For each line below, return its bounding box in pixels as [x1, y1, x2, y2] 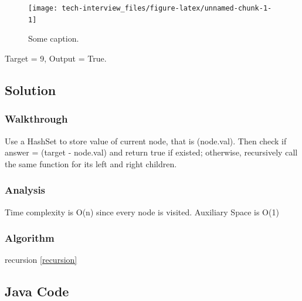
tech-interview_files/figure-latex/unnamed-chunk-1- [62, 4, 272, 12]
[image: [28, 4, 58, 12]
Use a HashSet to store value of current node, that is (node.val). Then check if [5, 134, 287, 147]
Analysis [5, 182, 46, 197]
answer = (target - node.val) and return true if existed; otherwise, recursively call [5, 146, 298, 158]
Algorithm [5, 231, 55, 245]
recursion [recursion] [5, 253, 77, 266]
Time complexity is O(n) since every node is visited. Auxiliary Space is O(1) [5, 205, 279, 218]
